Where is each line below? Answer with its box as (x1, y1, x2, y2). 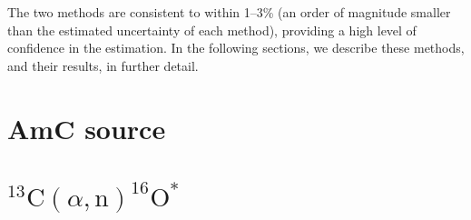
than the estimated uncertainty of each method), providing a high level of (7, 20, 417, 39)
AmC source (7, 109, 166, 146)
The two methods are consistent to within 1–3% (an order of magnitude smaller (7, 3, 451, 21)
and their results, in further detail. (7, 55, 199, 75)
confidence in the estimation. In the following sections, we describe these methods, (7, 38, 465, 57)
